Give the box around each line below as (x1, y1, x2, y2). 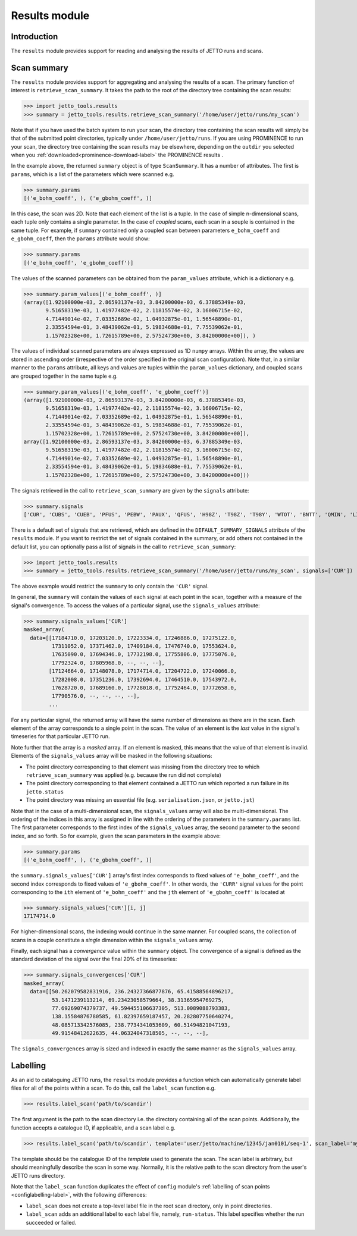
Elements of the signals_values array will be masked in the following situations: (11, 752, 212, 760)
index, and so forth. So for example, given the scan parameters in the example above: (11, 832, 221, 839)
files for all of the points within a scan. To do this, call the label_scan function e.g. (11, 1084, 216, 1091)
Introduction (11, 32, 58, 42)
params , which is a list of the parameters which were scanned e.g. (11, 170, 175, 178)
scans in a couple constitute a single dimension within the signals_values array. (11, 936, 214, 943)
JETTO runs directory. (11, 1172, 65, 1179)
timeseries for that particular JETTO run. (11, 733, 110, 740)
